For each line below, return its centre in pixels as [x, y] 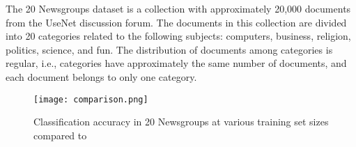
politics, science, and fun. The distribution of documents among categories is [169, 49]
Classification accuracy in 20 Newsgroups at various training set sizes [181, 122]
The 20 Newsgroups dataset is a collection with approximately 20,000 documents [178, 8]
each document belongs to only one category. [101, 76]
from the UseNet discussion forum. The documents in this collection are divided [176, 22]
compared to [60, 135]
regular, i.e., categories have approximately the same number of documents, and [176, 63]
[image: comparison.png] [91, 99]
